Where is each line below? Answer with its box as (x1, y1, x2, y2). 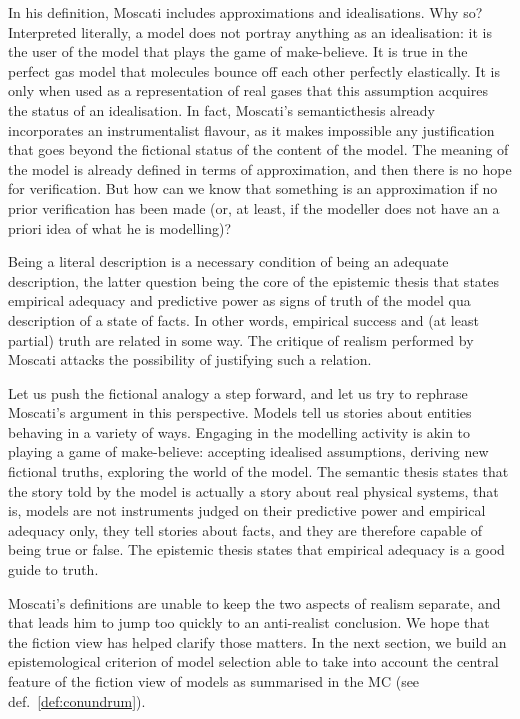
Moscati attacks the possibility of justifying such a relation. (8, 349, 372, 370)
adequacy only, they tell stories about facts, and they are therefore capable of (8, 519, 483, 540)
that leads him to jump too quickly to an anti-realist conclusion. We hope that (8, 612, 490, 633)
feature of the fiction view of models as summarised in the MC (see (8, 671, 420, 691)
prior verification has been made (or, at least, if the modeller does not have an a (8, 197, 500, 218)
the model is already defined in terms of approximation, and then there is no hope (8, 158, 512, 179)
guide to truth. (8, 559, 99, 580)
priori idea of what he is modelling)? (8, 217, 232, 238)
